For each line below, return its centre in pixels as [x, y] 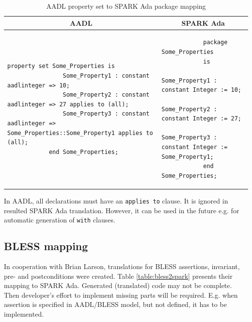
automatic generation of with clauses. [60, 220]
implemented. [24, 314]
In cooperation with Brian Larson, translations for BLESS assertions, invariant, [122, 266]
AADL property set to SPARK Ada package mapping [126, 6]
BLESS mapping [46, 246]
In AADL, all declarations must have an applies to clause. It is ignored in [116, 200]
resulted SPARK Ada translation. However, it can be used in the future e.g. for [122, 210]
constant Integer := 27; [201, 119]
